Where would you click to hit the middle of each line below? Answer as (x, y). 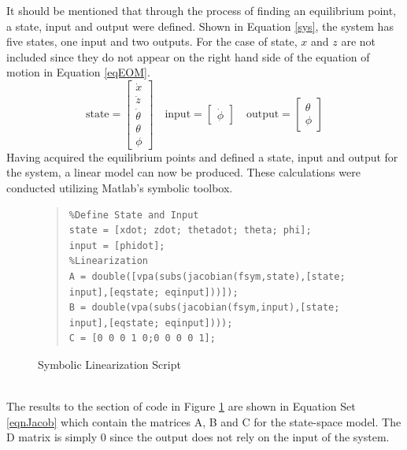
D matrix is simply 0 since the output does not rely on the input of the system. (198, 437)
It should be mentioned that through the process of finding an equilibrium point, (202, 10)
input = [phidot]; (117, 245)
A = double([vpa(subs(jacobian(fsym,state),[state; (207, 276)
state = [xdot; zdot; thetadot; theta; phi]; (190, 231)
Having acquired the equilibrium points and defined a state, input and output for (202, 156)
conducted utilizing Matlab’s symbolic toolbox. (120, 187)
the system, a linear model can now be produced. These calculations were (183, 172)
